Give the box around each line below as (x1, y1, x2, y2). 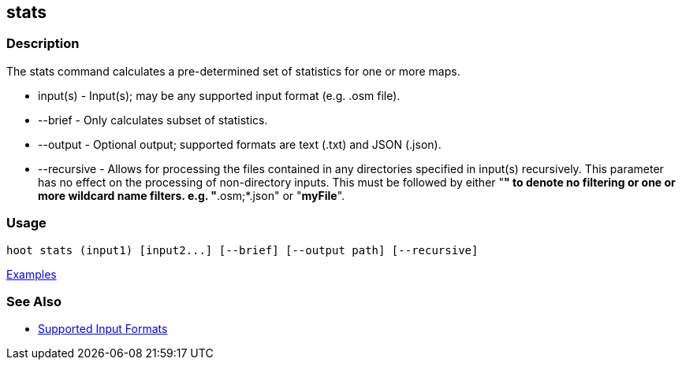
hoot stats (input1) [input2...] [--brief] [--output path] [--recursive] (6, 243, 479, 257)
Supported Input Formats (38, 322, 168, 336)
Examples (6, 267, 57, 281)
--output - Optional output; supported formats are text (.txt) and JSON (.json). (38, 137, 442, 151)
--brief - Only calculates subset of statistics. (38, 113, 268, 127)
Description (6, 35, 80, 52)
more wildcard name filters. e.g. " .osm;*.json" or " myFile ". (38, 188, 345, 202)
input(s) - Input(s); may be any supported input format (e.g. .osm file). (38, 88, 401, 102)
